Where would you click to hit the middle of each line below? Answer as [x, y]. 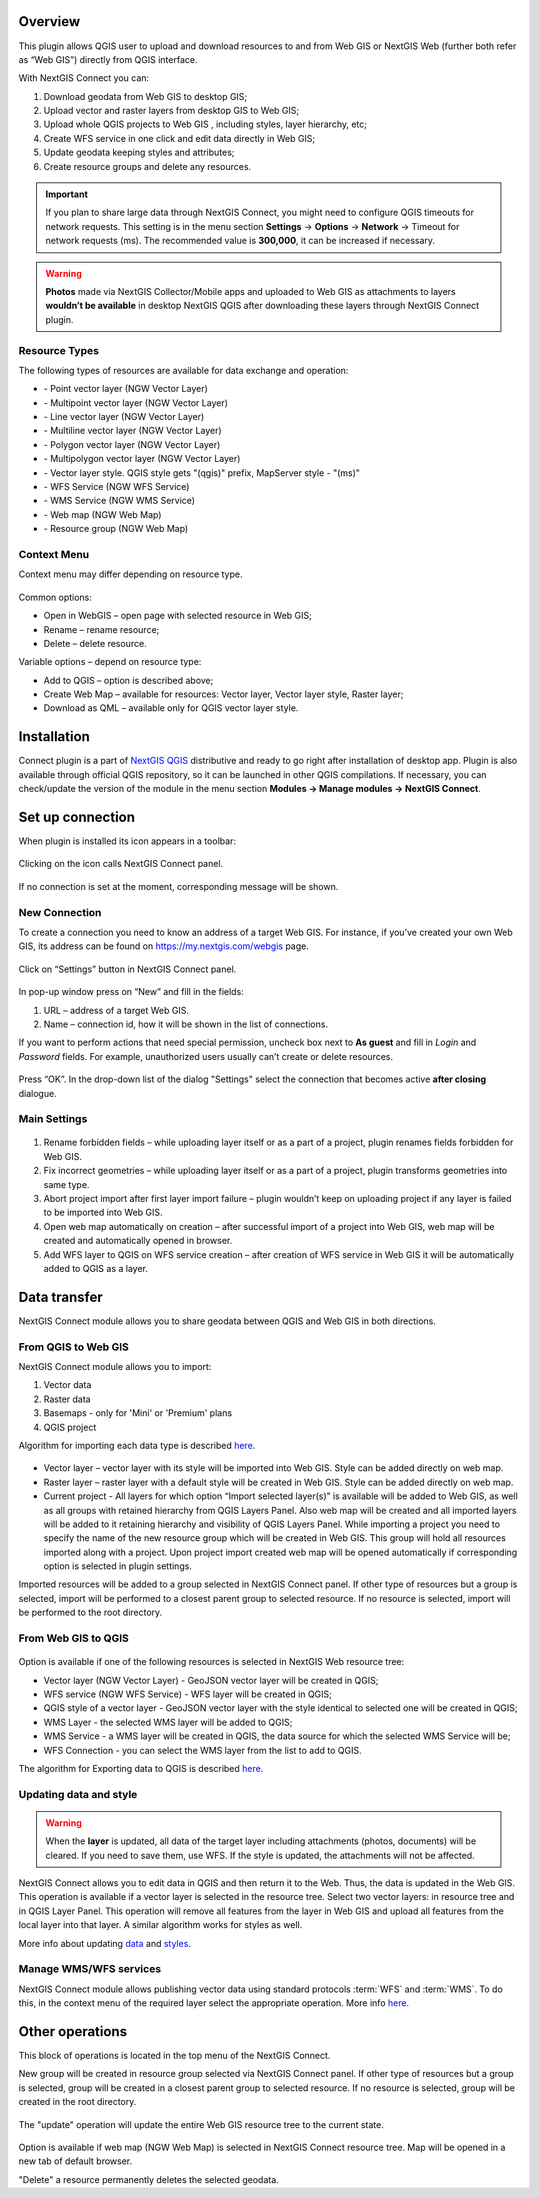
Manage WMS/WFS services [90, 1969]
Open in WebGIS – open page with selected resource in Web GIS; [177, 616]
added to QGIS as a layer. [96, 1268]
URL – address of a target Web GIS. [116, 1010]
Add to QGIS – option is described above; [128, 680]
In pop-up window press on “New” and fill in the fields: [131, 992]
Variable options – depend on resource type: [110, 662]
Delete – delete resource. [95, 643]
